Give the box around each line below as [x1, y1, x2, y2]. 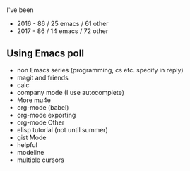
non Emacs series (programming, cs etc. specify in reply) [16, 66, 184, 74]
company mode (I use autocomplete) [16, 89, 125, 96]
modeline [16, 148, 44, 156]
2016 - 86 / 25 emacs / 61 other [16, 20, 109, 28]
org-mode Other [16, 118, 65, 127]
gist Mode [16, 133, 47, 141]
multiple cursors [16, 156, 64, 164]
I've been [6, 6, 34, 14]
